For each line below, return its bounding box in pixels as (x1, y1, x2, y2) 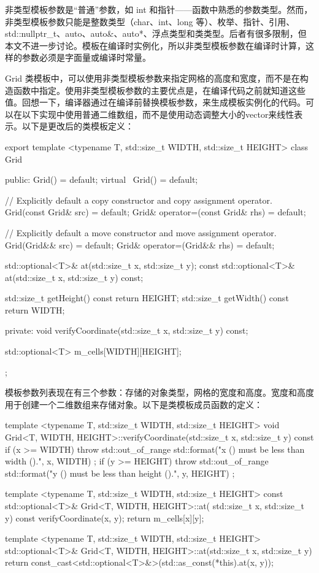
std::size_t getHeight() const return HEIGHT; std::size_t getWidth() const (5, 291, 289, 304)
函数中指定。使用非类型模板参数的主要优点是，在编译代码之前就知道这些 (13, 83, 306, 96)
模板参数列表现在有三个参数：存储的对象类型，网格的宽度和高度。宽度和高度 (5, 386, 314, 399)
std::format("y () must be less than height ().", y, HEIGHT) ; (5, 466, 235, 479)
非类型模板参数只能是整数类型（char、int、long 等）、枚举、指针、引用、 (5, 15, 295, 28)
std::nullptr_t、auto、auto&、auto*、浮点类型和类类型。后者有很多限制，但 (5, 27, 307, 40)
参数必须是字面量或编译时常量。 (21, 51, 151, 64)
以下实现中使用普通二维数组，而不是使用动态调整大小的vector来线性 (21, 107, 294, 120)
